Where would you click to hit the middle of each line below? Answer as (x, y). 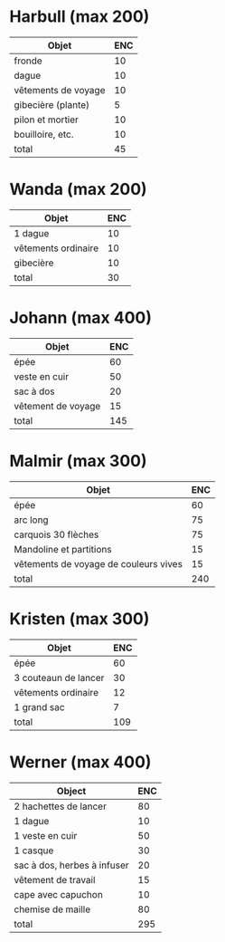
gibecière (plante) (52, 104)
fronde (28, 61)
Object (71, 791)
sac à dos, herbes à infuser (71, 865)
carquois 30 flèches (56, 534)
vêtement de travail (55, 880)
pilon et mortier (47, 120)
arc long (31, 520)
